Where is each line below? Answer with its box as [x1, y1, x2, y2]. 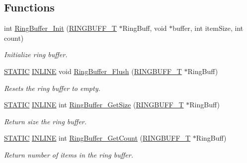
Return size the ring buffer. [4, 116, 87, 126]
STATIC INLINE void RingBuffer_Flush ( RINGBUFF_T [4, 66, 182, 76]
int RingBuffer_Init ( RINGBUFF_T [4, 23, 117, 33]
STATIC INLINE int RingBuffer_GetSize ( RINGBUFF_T [4, 99, 184, 110]
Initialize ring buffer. [4, 49, 68, 60]
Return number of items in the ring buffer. [4, 149, 133, 160]
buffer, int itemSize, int [172, 23, 244, 33]
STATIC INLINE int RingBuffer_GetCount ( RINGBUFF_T [4, 133, 191, 143]
